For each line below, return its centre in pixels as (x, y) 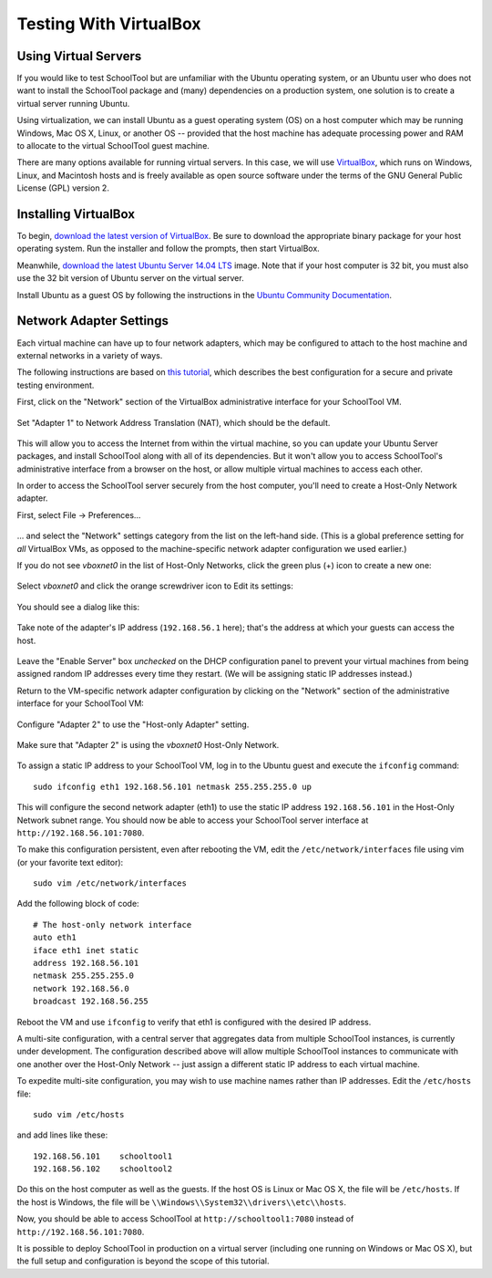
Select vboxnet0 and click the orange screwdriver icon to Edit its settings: (155, 586)
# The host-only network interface (113, 925)
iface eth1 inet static (86, 950)
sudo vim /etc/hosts (79, 1114)
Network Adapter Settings (92, 321)
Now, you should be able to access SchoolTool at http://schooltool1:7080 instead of (185, 1219)
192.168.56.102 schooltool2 (103, 1169)
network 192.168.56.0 (81, 988)
